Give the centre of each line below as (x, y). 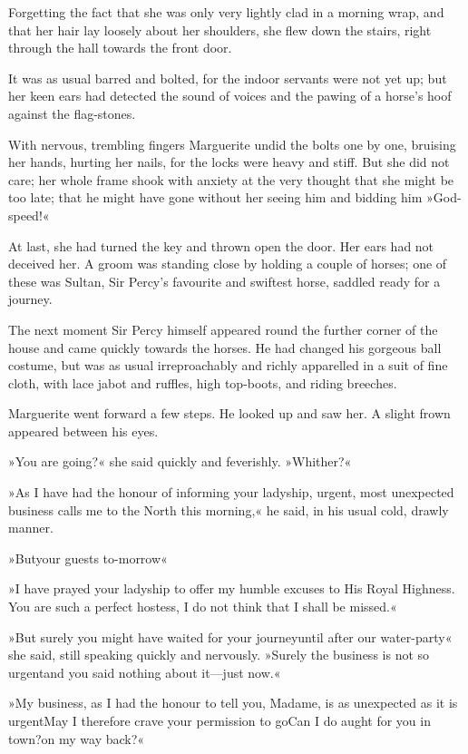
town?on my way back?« (77, 738)
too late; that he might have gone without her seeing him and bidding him (215, 197)
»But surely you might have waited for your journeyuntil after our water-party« (230, 636)
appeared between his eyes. (83, 431)
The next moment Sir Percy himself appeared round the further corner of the (223, 329)
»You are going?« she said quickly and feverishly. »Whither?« (180, 461)
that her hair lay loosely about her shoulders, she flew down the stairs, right (220, 29)
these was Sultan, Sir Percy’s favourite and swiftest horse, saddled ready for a (224, 281)
